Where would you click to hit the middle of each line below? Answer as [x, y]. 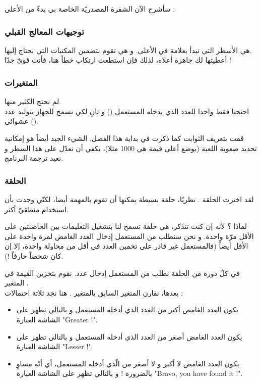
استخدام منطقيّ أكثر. [37, 209]
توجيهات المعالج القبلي [44, 31]
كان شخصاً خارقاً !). [34, 255]
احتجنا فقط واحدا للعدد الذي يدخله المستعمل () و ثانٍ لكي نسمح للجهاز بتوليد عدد [127, 111]
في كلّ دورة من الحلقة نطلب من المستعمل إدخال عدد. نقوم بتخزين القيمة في [122, 273]
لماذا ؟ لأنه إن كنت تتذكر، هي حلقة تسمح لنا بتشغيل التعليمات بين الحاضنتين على [126, 226]
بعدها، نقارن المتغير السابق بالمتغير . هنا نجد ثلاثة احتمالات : [94, 292]
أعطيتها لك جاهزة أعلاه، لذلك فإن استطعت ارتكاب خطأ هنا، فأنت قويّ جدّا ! [118, 60]
